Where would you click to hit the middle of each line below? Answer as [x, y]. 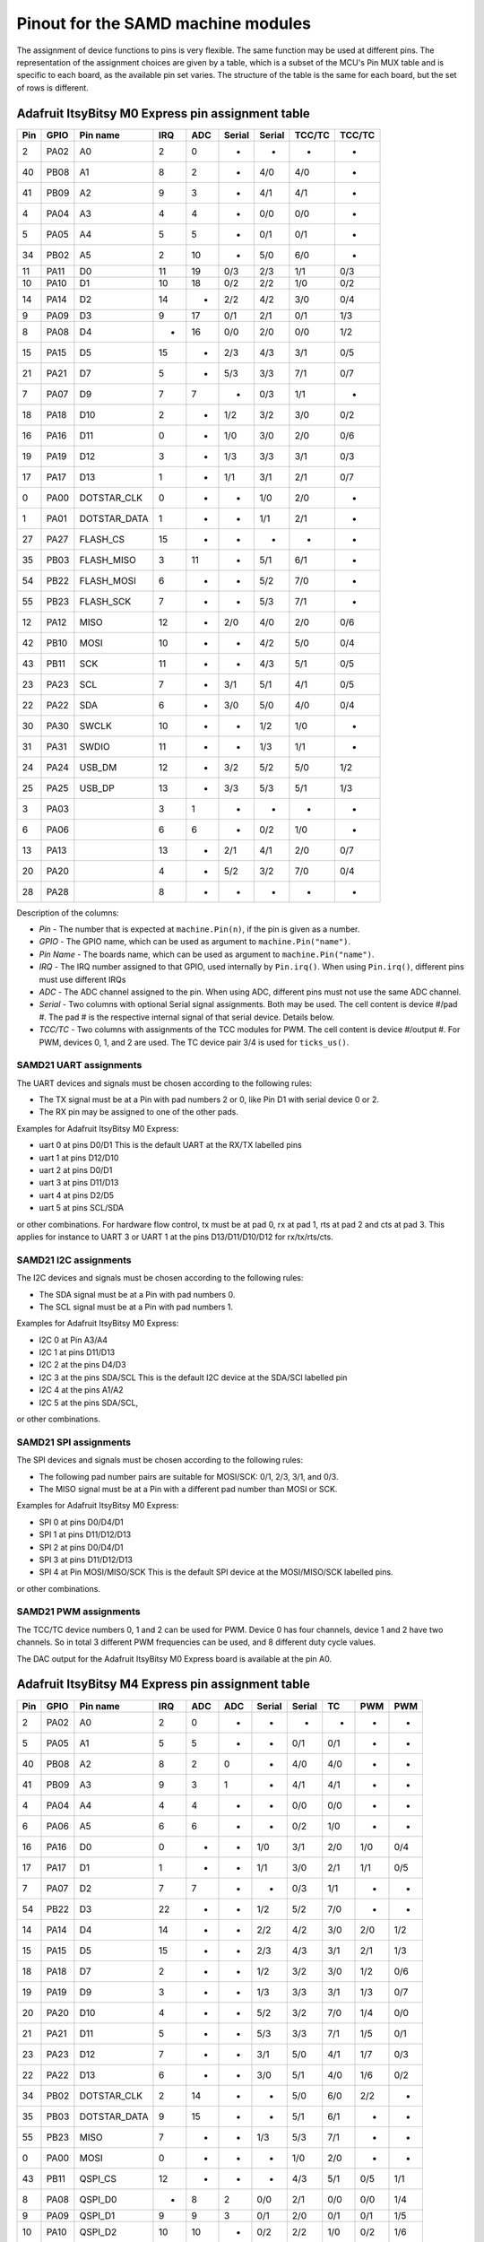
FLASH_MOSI [108, 580]
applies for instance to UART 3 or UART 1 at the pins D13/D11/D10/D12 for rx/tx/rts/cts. [175, 1237]
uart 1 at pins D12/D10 [79, 1158]
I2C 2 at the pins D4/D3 [82, 1365]
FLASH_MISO [108, 560]
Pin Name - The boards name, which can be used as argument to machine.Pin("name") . [207, 954]
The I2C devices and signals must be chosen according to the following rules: [160, 1278]
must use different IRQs [82, 979]
